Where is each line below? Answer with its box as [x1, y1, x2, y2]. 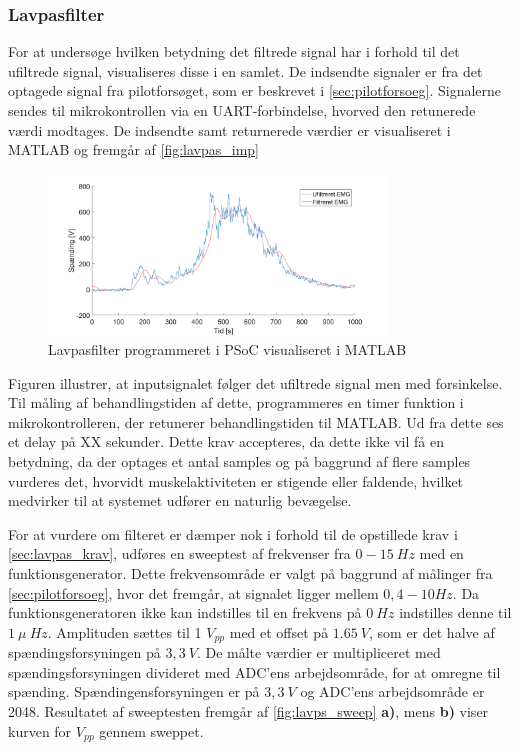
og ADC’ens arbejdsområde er [300, 681, 485, 702]
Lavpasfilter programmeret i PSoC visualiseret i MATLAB [48, 339, 407, 360]
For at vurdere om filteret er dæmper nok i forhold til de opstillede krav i [8, 523, 458, 544]
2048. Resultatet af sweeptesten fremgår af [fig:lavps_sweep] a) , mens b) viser [8, 700, 489, 721]
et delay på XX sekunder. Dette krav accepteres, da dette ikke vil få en [8, 431, 444, 452]
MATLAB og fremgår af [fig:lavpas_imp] [8, 139, 260, 160]
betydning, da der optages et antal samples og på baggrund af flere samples [8, 450, 471, 471]
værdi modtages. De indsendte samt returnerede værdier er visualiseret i [8, 119, 451, 140]
